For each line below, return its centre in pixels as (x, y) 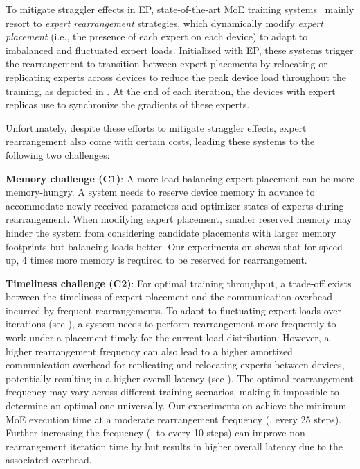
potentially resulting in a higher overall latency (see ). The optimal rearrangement (180, 378)
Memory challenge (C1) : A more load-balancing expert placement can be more (180, 178)
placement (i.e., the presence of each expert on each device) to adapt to (157, 36)
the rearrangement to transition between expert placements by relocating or (166, 63)
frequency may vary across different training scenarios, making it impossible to (172, 392)
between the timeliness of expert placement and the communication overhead (169, 297)
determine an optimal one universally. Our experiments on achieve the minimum (176, 406)
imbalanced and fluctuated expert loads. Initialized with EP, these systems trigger (180, 50)
